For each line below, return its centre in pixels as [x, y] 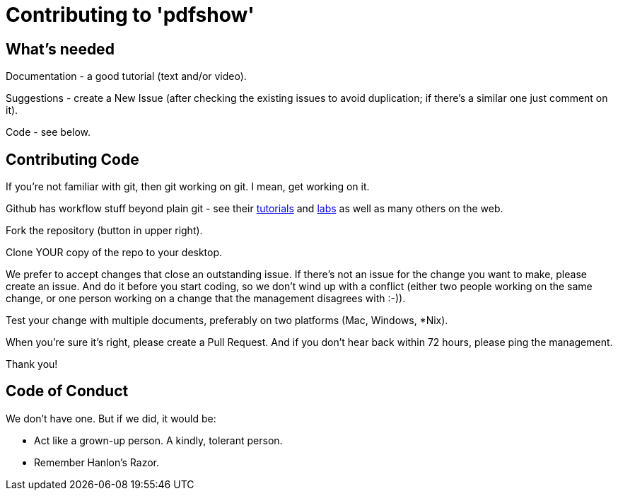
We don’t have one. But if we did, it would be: [111, 418]
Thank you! [32, 364]
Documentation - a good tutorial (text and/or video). [126, 76]
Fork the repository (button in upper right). [104, 231]
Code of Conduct [67, 391]
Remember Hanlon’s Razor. [97, 462]
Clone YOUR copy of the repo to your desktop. [114, 253]
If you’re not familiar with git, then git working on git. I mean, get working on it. [188, 187]
